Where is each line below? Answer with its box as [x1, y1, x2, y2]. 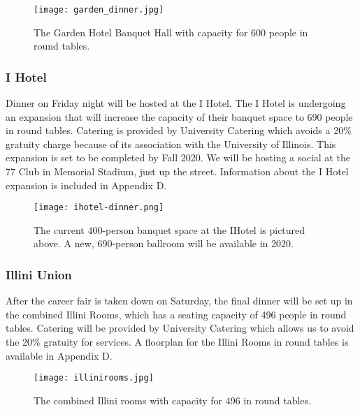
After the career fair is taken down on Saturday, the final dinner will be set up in [6, 293, 353, 308]
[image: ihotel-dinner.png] [34, 203, 164, 213]
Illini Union [6, 265, 72, 283]
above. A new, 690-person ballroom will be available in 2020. [34, 236, 294, 251]
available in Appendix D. [6, 348, 113, 362]
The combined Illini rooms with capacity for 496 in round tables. [34, 392, 311, 407]
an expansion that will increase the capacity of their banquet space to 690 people [6, 109, 353, 124]
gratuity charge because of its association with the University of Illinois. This [6, 136, 336, 151]
